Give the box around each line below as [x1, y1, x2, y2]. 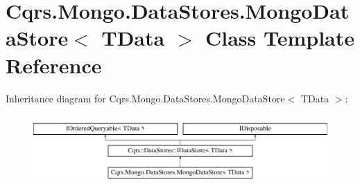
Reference [6, 50, 102, 79]
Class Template [205, 24, 354, 52]
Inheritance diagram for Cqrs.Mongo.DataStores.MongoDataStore [6, 91, 285, 105]
